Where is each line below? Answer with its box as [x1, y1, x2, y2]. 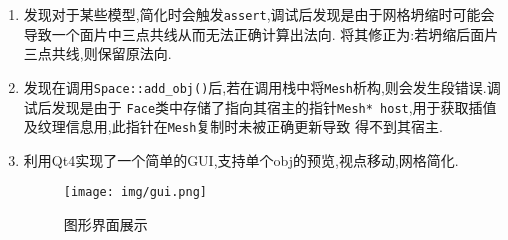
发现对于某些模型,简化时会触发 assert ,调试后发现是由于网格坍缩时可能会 [23, 4, 495, 24]
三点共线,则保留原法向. [23, 43, 172, 64]
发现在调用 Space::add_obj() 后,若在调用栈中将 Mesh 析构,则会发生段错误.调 [23, 76, 501, 97]
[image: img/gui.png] [63, 185, 207, 200]
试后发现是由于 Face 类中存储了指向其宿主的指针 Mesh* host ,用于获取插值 [23, 96, 497, 117]
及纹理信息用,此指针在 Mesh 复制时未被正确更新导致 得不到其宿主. [23, 116, 443, 137]
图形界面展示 [63, 214, 148, 235]
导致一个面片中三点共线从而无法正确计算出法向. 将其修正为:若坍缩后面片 [23, 23, 499, 44]
